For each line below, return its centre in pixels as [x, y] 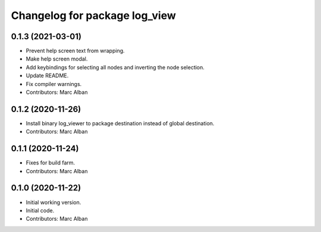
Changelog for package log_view [94, 15]
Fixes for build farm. [51, 163]
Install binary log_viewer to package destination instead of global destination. [120, 123]
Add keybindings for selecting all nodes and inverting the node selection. [115, 67]
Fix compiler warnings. [54, 84]
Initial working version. [53, 202]
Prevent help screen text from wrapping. [75, 51]
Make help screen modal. [57, 59]
